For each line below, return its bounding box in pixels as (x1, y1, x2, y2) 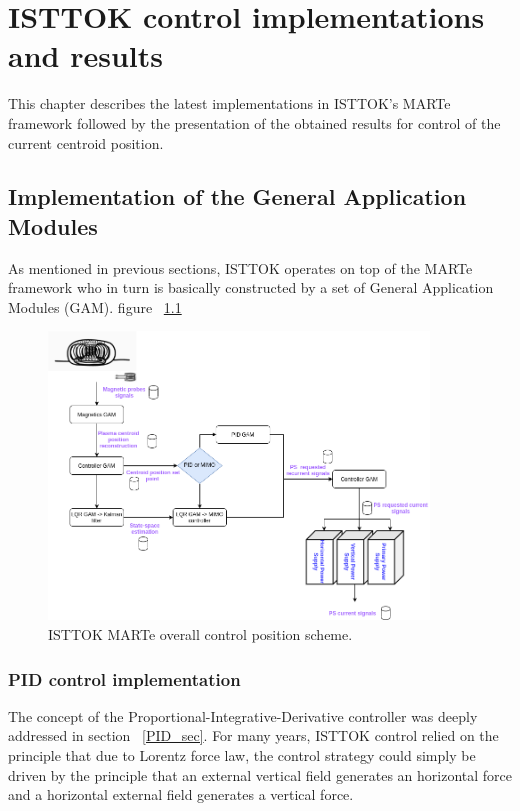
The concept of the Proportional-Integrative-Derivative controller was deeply (8, 705, 478, 726)
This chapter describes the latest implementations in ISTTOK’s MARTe (8, 93, 451, 114)
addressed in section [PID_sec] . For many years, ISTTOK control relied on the (8, 725, 499, 746)
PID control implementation (8, 666, 241, 691)
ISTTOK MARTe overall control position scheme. (48, 624, 353, 645)
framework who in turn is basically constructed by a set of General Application (8, 277, 494, 298)
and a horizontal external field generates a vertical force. (8, 784, 354, 805)
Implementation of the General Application (8, 181, 467, 212)
